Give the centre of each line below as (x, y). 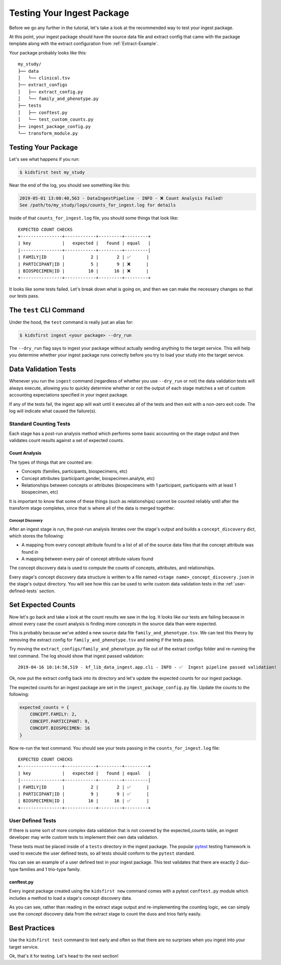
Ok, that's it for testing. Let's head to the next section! (64, 956)
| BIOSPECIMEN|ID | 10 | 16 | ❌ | (83, 271)
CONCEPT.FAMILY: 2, (54, 714)
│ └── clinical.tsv (44, 78)
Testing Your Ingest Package (69, 13)
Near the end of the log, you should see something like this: (70, 185)
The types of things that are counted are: (51, 462)
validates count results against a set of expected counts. (67, 440)
